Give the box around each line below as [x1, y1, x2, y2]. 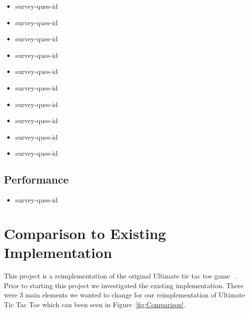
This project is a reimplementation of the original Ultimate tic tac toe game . [4, 271, 237, 281]
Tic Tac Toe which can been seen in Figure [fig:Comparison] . [4, 299, 186, 309]
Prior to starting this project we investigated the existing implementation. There [4, 280, 244, 290]
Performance [4, 172, 69, 187]
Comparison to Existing [4, 223, 166, 243]
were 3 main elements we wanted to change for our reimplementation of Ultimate [4, 290, 245, 300]
